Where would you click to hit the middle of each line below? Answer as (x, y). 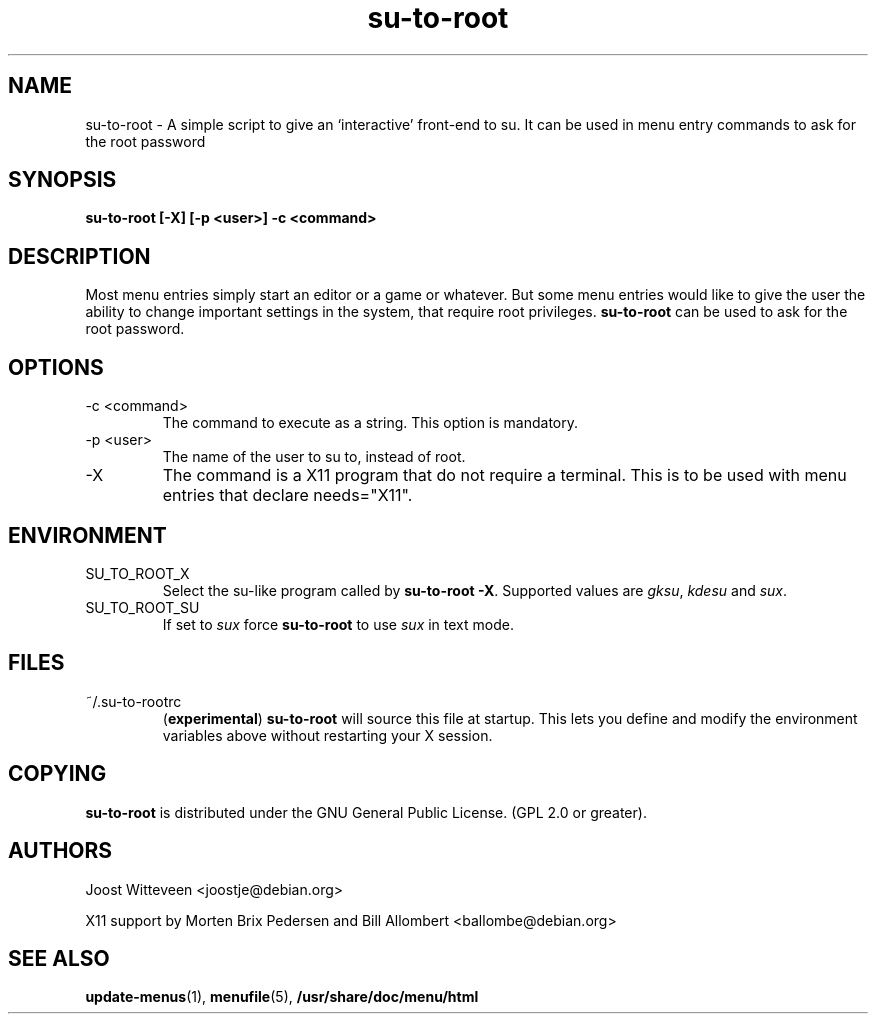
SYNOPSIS (62, 180)
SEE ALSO (59, 958)
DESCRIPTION (79, 256)
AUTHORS (60, 851)
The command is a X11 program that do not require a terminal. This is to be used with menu (504, 475)
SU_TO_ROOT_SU (142, 607)
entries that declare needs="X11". (287, 495)
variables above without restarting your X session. (327, 735)
